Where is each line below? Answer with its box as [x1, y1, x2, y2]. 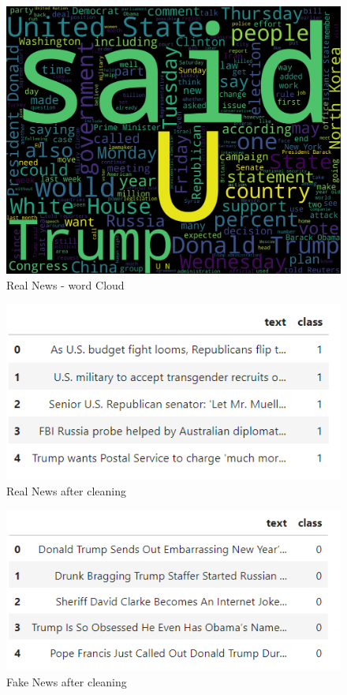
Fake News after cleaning [6, 673, 127, 689]
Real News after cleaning [6, 482, 126, 499]
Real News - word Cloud [6, 276, 125, 293]
